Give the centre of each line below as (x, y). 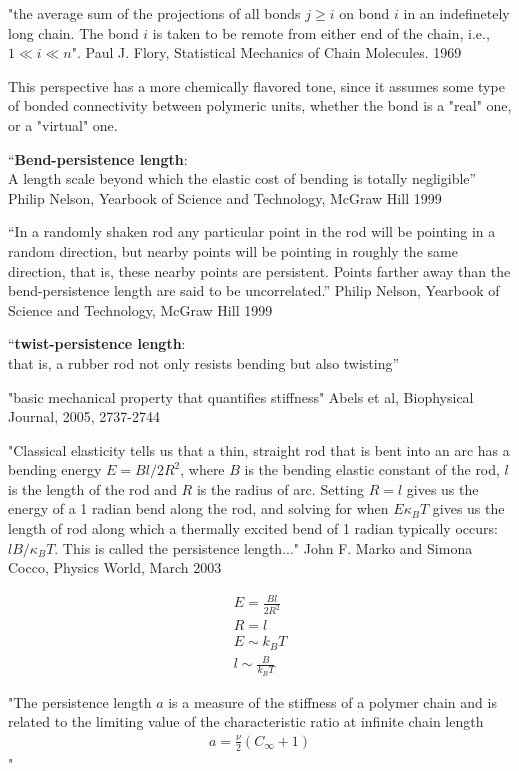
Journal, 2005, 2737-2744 (84, 416)
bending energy (55, 469)
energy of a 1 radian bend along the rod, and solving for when (198, 508)
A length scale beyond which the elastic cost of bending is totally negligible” (242, 178)
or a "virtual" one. (63, 124)
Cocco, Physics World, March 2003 (115, 567)
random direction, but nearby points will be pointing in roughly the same (233, 250)
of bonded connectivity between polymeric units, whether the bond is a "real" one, (260, 105)
